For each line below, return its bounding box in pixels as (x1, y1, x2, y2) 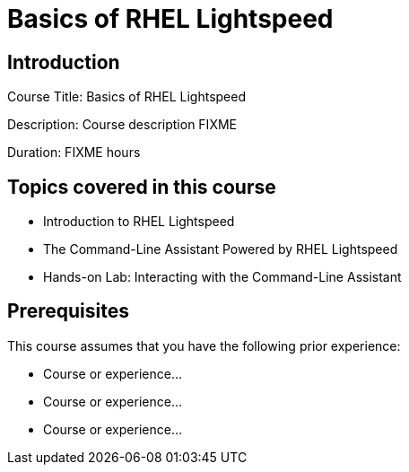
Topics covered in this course (7, 175, 276, 198)
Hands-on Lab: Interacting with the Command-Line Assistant (43, 269, 402, 285)
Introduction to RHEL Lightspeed (43, 214, 235, 230)
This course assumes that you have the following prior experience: (7, 337, 401, 354)
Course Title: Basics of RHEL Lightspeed (7, 89, 246, 105)
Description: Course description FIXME (7, 117, 237, 133)
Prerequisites (7, 300, 129, 323)
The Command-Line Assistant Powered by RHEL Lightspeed (43, 241, 398, 258)
